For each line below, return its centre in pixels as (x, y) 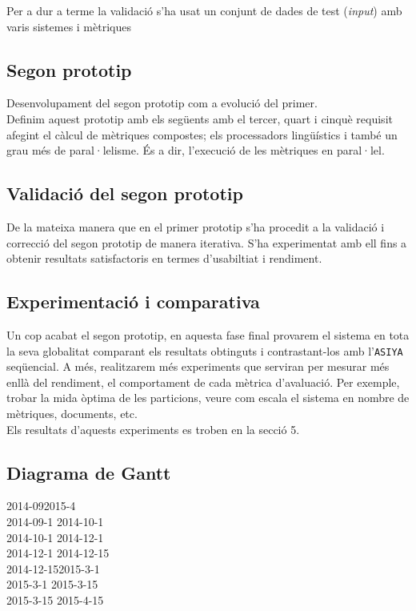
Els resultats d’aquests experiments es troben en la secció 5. (153, 429)
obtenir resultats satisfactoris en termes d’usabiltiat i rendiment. (164, 258)
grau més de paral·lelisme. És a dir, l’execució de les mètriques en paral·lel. (196, 150)
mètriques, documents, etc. (72, 413)
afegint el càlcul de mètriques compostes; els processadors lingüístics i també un (202, 134)
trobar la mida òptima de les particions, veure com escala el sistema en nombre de (208, 398)
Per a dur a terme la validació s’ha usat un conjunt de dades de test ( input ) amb (204, 10)
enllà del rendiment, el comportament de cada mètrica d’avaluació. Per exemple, (203, 382)
